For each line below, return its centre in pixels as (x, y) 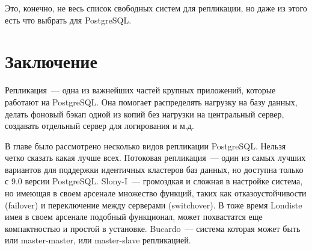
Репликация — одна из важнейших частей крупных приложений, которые (140, 90)
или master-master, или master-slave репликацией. (98, 240)
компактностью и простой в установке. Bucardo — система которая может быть (153, 228)
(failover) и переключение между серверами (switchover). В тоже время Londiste (154, 205)
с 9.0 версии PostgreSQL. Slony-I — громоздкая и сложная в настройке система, (154, 181)
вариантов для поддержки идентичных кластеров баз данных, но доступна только (154, 169)
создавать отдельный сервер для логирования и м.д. (99, 126)
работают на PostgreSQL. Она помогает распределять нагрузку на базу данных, (151, 102)
